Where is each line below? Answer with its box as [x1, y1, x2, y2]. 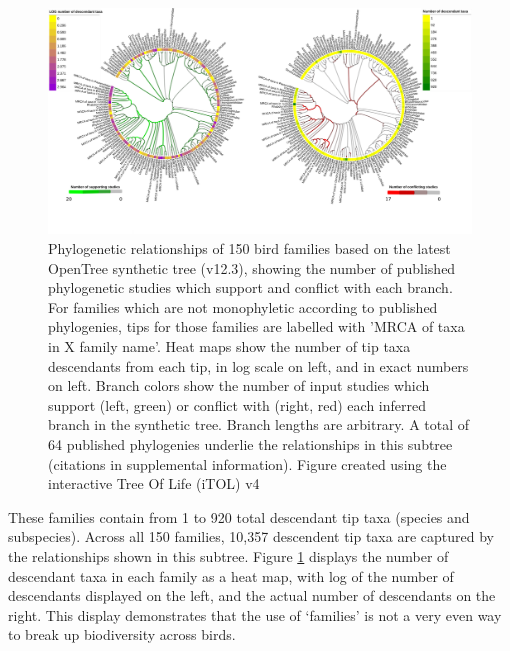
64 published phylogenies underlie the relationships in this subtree [48, 434, 453, 455]
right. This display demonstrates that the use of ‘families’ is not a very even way [8, 604, 502, 625]
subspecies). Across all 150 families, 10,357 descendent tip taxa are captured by [8, 526, 494, 547]
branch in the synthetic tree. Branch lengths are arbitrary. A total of [48, 414, 470, 435]
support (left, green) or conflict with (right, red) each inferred [48, 394, 426, 415]
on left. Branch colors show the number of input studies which [48, 375, 430, 396]
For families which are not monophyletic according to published [48, 296, 438, 317]
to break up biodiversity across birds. [8, 624, 236, 645]
